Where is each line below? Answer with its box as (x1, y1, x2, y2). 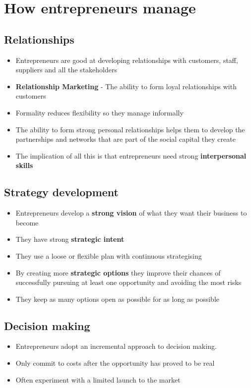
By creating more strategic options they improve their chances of (15, 267, 221, 277)
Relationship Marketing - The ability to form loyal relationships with (15, 81, 237, 91)
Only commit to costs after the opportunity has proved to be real (15, 358, 215, 368)
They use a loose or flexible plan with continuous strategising (15, 250, 202, 261)
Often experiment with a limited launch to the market (15, 374, 181, 385)
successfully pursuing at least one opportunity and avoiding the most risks (15, 277, 242, 287)
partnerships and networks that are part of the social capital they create (15, 134, 236, 144)
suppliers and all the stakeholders (15, 64, 117, 75)
